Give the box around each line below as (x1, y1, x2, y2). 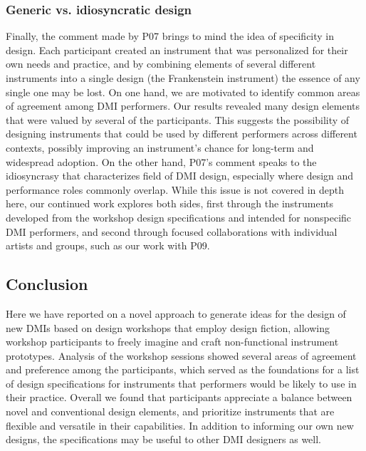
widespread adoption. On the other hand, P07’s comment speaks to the (6, 154, 317, 169)
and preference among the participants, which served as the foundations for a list (6, 362, 360, 377)
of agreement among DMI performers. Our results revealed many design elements (6, 98, 360, 113)
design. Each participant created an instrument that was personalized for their (6, 42, 348, 57)
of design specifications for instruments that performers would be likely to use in (6, 375, 357, 390)
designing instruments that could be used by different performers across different (6, 126, 357, 141)
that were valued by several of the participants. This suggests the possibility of (6, 112, 350, 127)
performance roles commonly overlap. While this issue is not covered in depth (6, 182, 345, 197)
